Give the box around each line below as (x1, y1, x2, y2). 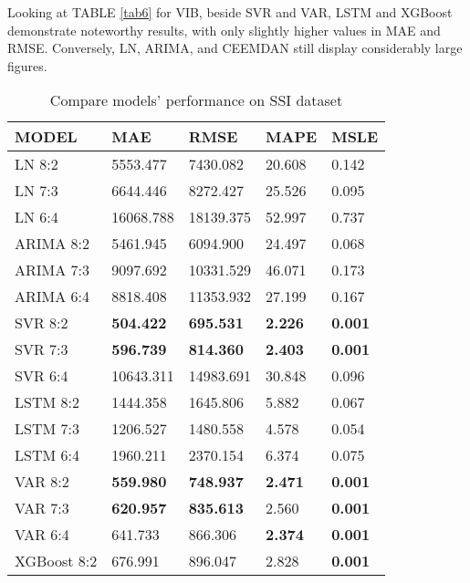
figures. (7, 56, 47, 75)
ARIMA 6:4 (15, 286, 90, 307)
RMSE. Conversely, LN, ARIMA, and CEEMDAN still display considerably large (7, 38, 463, 57)
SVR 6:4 (15, 365, 68, 387)
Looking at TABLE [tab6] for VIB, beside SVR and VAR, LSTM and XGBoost (7, 3, 453, 21)
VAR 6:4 (15, 524, 69, 546)
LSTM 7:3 (15, 418, 79, 440)
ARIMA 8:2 (15, 233, 90, 255)
